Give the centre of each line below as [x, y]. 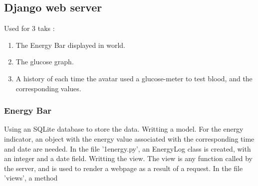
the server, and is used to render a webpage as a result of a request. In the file [124, 168]
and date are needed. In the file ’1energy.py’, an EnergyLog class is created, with [128, 148]
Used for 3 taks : [29, 28]
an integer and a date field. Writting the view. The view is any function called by [128, 158]
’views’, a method [31, 178]
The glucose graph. [45, 62]
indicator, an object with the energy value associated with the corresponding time [129, 138]
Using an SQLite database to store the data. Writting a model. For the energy [124, 129]
